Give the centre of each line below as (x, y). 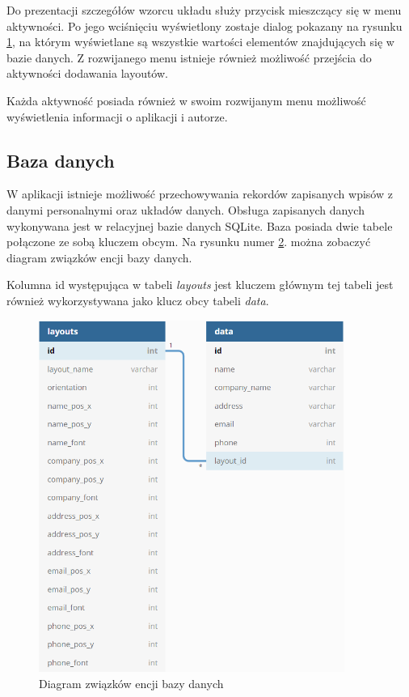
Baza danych (61, 160)
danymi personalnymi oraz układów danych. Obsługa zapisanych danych (186, 209)
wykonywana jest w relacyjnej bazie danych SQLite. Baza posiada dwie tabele (200, 225)
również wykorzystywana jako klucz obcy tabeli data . (138, 300)
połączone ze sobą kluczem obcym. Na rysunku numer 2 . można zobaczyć (189, 242)
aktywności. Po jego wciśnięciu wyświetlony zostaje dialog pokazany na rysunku (204, 25)
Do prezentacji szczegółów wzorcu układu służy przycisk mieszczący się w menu (204, 10)
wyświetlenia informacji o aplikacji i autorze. (117, 116)
